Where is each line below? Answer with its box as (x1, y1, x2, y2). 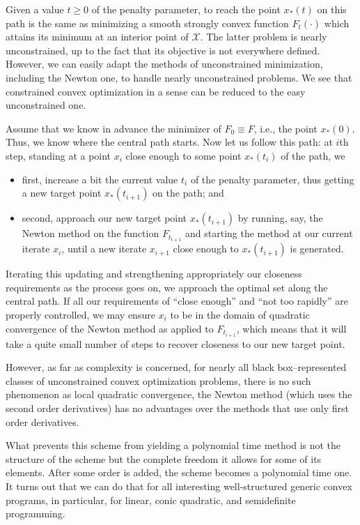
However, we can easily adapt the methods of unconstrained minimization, (6, 56, 323, 71)
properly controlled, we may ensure (6, 307, 155, 321)
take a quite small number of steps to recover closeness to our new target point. (6, 336, 345, 351)
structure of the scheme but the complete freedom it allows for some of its (6, 451, 322, 466)
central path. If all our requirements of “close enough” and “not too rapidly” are (6, 294, 348, 308)
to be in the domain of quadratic (170, 307, 310, 321)
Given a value (6, 2, 64, 16)
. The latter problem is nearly (200, 29, 327, 44)
